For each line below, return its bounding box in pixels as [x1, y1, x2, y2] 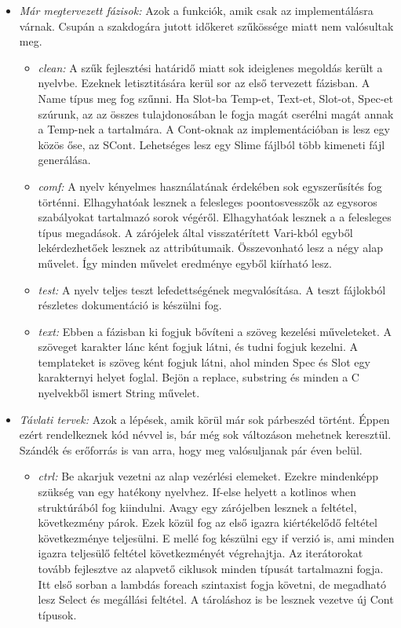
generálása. [38, 152, 91, 168]
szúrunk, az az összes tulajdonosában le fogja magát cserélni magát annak [38, 105, 394, 122]
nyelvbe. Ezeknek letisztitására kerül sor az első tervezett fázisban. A [38, 75, 370, 91]
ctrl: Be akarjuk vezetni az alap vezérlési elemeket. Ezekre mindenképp [38, 468, 378, 484]
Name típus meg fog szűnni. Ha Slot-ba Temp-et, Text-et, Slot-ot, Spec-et [38, 89, 393, 106]
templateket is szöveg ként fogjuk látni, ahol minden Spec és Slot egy [38, 353, 370, 370]
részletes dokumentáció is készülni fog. [38, 297, 222, 313]
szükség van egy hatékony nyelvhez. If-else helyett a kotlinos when [38, 484, 356, 500]
